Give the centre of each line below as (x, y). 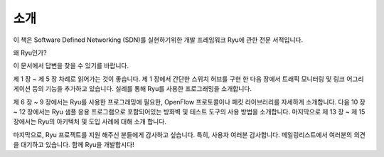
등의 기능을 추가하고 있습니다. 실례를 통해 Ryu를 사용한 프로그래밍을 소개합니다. (142, 89)
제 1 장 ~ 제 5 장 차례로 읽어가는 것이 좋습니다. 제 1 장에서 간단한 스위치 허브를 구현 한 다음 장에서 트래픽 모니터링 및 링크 (179, 79)
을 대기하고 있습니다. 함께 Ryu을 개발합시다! (74, 145)
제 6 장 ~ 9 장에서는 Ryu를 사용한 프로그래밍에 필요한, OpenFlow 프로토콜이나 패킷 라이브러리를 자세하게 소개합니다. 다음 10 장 (189, 102)
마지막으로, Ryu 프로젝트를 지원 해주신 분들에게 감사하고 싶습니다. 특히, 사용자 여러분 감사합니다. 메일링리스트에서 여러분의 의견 (189, 134)
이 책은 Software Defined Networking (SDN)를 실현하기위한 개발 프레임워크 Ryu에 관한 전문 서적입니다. (158, 40)
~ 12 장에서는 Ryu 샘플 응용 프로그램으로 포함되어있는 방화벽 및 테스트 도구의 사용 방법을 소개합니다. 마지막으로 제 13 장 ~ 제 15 (189, 112)
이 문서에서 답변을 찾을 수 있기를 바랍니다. (71, 66)
